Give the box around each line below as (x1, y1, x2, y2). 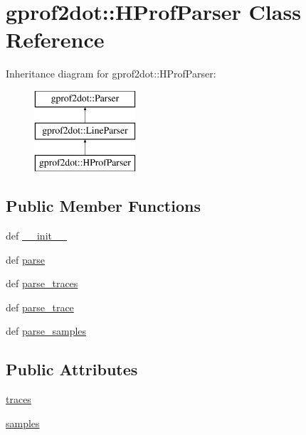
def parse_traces (6, 276, 78, 291)
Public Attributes (6, 358, 138, 380)
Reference (6, 25, 105, 54)
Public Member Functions (6, 195, 201, 217)
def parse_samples (6, 323, 87, 338)
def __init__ (6, 228, 67, 243)
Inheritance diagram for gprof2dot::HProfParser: (6, 66, 216, 81)
